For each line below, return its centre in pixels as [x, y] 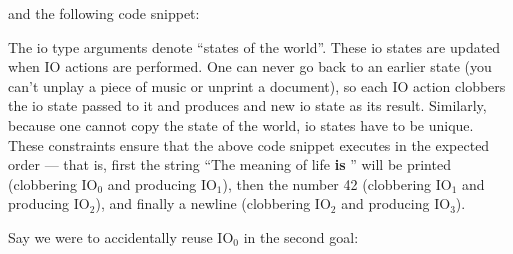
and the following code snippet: [104, 13]
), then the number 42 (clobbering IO [337, 183]
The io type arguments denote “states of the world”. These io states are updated [254, 46]
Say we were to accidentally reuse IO [121, 236]
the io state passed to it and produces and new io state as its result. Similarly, [247, 105]
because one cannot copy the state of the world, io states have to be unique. [241, 124]
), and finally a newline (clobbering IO [213, 203]
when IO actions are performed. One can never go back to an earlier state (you [250, 66]
